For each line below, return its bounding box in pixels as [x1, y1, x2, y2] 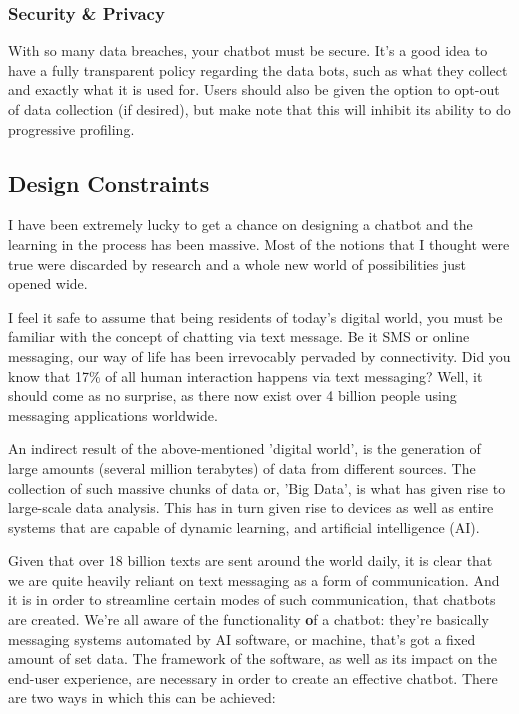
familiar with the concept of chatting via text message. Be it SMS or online [8, 326, 470, 347]
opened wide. [8, 273, 88, 294]
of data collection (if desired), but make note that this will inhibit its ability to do [8, 99, 511, 119]
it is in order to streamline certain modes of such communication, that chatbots [8, 589, 496, 610]
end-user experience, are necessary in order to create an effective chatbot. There [8, 667, 498, 688]
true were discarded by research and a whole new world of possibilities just [8, 253, 467, 274]
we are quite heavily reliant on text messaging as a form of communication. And [8, 569, 500, 590]
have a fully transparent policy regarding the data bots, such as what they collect [8, 59, 508, 80]
